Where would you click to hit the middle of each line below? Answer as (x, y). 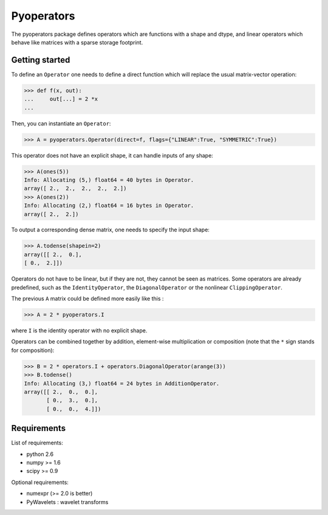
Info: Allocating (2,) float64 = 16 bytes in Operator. (109, 206)
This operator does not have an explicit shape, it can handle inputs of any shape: (112, 155)
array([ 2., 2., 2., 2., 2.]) (75, 188)
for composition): (33, 350)
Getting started (41, 60)
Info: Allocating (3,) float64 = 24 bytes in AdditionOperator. (122, 383)
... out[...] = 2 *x (61, 99)
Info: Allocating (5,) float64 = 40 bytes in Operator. (109, 180)
